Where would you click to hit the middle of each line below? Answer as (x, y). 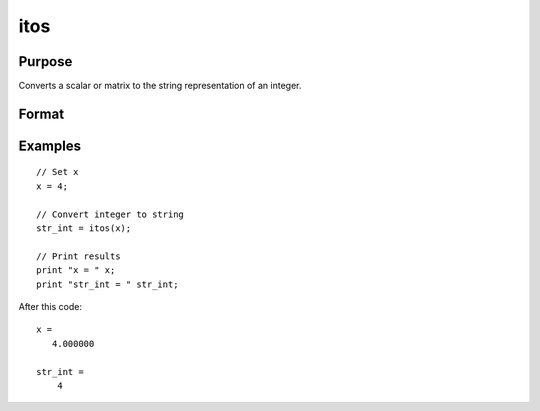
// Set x (57, 172)
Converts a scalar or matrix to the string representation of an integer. (160, 86)
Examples (50, 145)
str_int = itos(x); (84, 228)
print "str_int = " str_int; (107, 284)
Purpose (45, 61)
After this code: (50, 306)
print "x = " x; (76, 270)
